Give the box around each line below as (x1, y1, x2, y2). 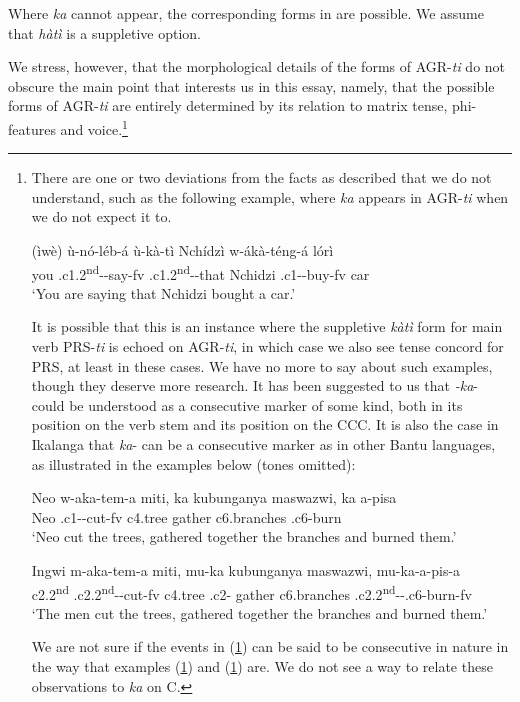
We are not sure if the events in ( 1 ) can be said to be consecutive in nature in (31, 636, 509, 657)
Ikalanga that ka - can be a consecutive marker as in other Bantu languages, (31, 434, 496, 454)
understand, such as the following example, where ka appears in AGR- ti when (31, 186, 509, 207)
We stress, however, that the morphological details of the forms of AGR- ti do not (8, 56, 506, 77)
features (8, 118, 56, 139)
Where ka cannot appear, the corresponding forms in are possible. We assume (8, 3, 484, 23)
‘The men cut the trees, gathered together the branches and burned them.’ (31, 602, 488, 623)
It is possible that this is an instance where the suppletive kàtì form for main (31, 316, 503, 337)
